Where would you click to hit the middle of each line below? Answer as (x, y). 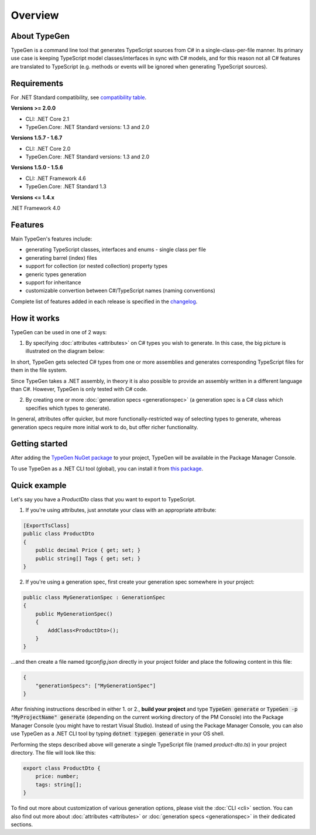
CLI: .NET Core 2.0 (48, 148)
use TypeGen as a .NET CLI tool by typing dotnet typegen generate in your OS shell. (118, 734)
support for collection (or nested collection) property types (97, 266)
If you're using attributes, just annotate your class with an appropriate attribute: (121, 510)
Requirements (37, 83)
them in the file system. (39, 370)
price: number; (57, 776)
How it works (35, 318)
